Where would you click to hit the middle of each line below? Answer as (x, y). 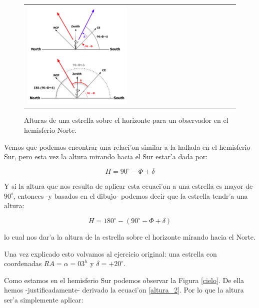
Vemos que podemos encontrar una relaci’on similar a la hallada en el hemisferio (127, 147)
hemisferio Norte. (50, 130)
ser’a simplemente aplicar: (44, 300)
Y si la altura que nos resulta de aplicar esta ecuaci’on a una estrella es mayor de (128, 186)
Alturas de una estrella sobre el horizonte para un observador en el (126, 120)
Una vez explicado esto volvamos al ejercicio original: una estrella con (110, 253)
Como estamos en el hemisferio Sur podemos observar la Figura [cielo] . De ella (124, 280)
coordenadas (23, 263)
